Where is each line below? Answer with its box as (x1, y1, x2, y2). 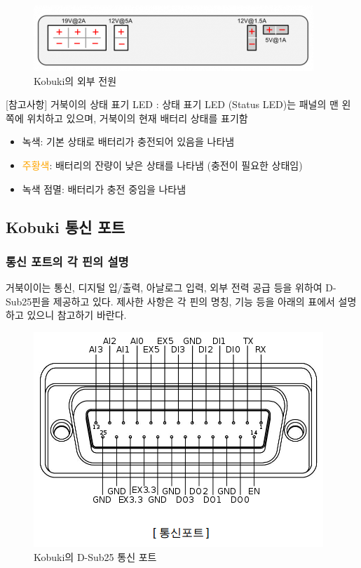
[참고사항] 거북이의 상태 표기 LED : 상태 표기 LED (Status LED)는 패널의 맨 (6, 97, 339, 112)
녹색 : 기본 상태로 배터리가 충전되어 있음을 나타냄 (22, 134, 235, 149)
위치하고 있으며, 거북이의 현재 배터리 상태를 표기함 (27, 110, 248, 125)
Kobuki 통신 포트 (6, 216, 125, 237)
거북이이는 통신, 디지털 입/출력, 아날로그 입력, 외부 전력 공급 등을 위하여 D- (6, 280, 336, 295)
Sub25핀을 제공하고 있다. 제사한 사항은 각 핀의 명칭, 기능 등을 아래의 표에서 (6, 293, 335, 308)
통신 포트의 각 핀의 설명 (6, 252, 129, 270)
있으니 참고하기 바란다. (27, 308, 127, 322)
